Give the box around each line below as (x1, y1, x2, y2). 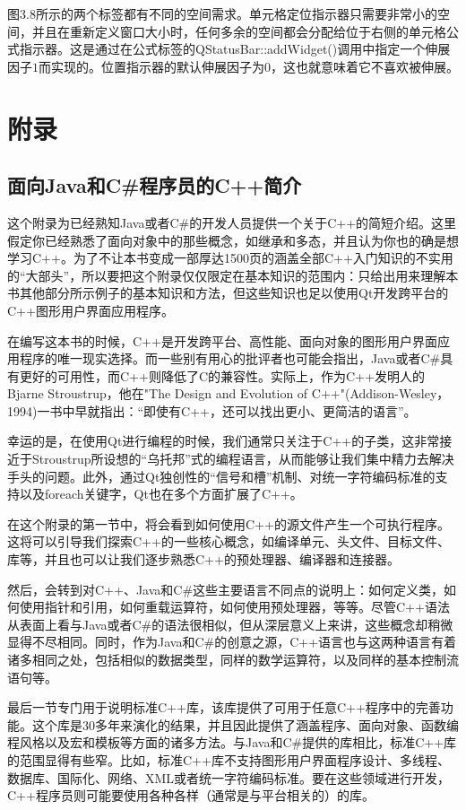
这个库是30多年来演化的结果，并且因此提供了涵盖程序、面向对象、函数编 (31, 715, 459, 734)
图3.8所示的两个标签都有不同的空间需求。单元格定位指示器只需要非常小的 (7, 4, 437, 22)
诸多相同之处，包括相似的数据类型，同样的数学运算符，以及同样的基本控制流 (7, 650, 459, 669)
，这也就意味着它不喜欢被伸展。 (271, 57, 459, 75)
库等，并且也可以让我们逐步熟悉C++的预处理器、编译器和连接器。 (7, 550, 400, 569)
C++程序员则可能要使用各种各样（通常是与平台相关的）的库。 (7, 786, 375, 805)
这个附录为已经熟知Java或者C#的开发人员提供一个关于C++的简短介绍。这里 (7, 213, 457, 231)
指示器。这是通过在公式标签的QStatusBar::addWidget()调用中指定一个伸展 (19, 39, 451, 58)
